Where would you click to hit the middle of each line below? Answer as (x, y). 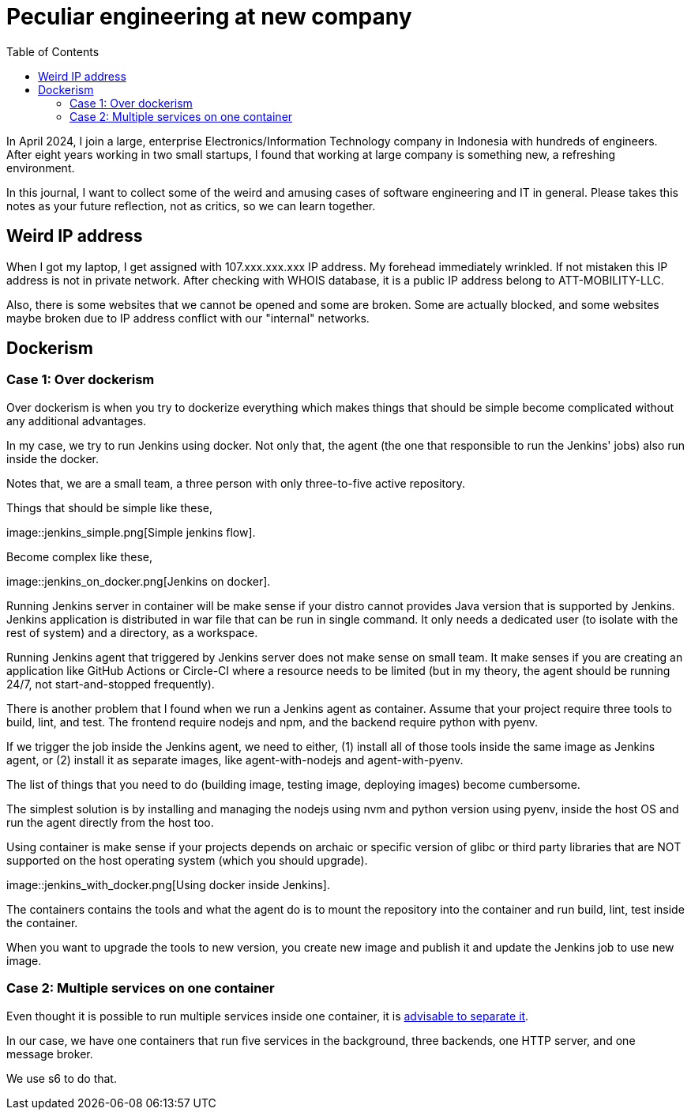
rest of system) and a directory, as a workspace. (132, 632)
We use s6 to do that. (62, 1078)
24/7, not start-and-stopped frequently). (111, 684)
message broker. (50, 1054)
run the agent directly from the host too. (110, 822)
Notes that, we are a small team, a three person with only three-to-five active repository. (236, 483)
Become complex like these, (79, 556)
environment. (41, 168)
